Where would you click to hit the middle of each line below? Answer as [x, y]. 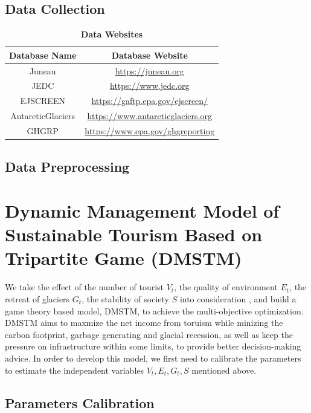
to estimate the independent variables [75, 370]
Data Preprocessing [67, 166]
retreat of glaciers [37, 298]
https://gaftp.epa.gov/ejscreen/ [150, 101]
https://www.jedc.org [149, 86]
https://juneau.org [149, 70]
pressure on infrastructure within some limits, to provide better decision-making [153, 346]
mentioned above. [224, 370]
